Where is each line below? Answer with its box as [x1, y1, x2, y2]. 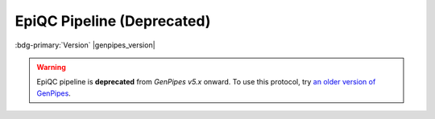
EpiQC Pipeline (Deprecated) [14, 12, 211, 30]
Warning [36, 62, 66, 72]
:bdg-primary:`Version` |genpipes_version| [14, 40, 156, 50]
